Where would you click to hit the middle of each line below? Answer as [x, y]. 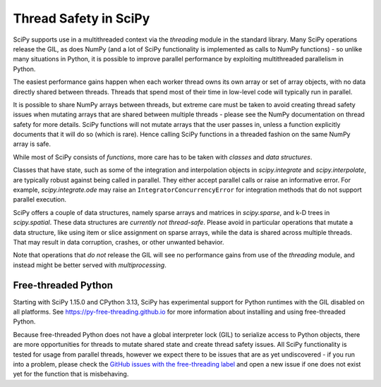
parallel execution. [40, 199]
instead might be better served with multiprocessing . [90, 265]
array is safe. [32, 144]
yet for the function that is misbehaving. [71, 374]
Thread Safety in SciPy [81, 18]
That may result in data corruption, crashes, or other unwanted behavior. [119, 242]
